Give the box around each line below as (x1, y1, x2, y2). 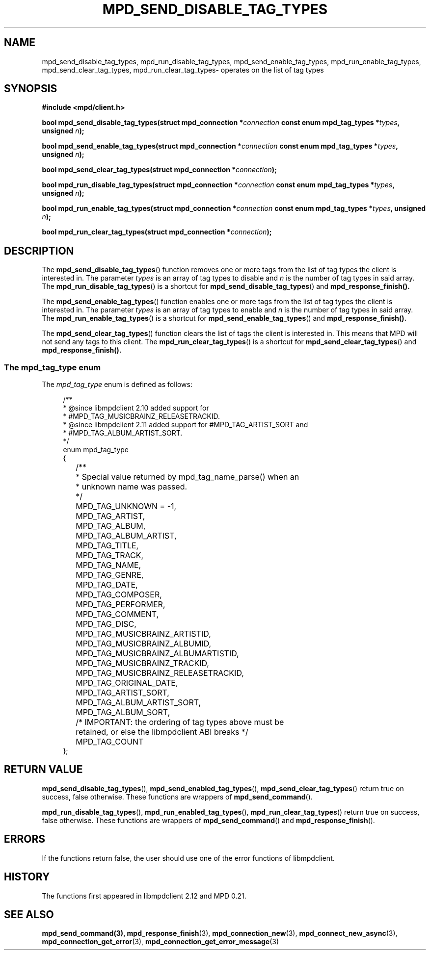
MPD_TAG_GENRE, (76, 570, 144, 580)
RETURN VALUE (4, 763, 83, 776)
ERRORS (4, 833, 46, 846)
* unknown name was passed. (76, 482, 188, 492)
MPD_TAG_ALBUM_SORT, (76, 707, 170, 718)
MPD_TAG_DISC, (76, 619, 136, 629)
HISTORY (4, 871, 50, 883)
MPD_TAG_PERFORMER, (76, 599, 165, 610)
